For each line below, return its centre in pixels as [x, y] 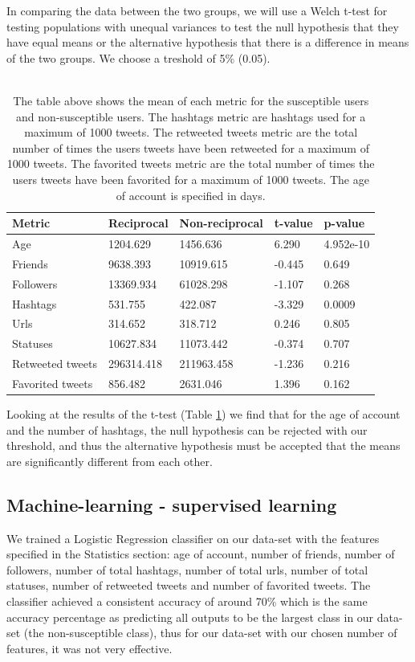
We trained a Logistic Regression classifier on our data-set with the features [193, 538]
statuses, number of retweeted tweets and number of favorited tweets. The [189, 585]
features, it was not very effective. [90, 648]
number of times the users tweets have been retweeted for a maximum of [191, 147]
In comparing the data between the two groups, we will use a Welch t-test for [197, 10]
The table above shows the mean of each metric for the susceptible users [191, 100]
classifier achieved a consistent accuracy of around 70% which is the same [187, 601]
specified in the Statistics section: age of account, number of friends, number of [201, 554]
